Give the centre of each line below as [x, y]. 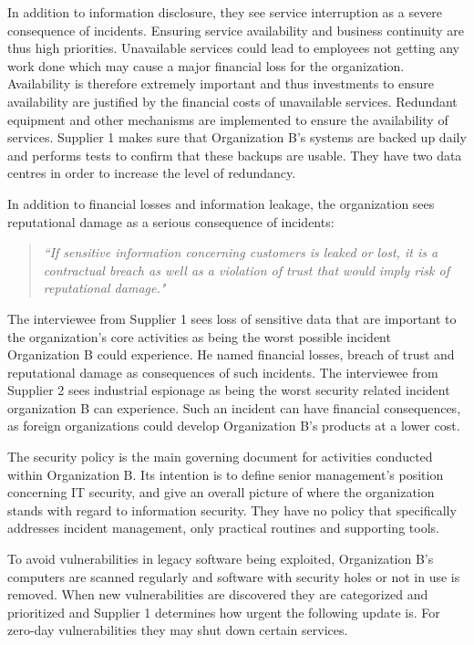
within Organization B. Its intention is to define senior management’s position [226, 474]
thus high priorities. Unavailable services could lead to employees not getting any [233, 48]
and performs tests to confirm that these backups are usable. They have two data [235, 155]
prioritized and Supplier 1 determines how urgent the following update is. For [224, 612]
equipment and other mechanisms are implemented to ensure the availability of [228, 119]
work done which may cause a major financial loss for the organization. [206, 65]
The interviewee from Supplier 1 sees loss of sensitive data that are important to [232, 318]
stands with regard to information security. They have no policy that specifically [232, 510]
